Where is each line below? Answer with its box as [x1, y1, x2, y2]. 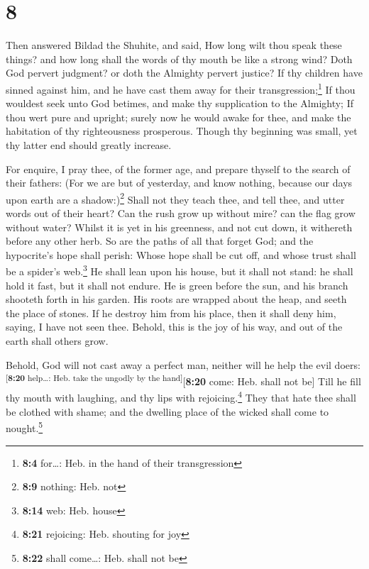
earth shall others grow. [6, 333, 109, 348]
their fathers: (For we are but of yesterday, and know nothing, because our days [6, 175, 353, 190]
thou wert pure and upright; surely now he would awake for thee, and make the [6, 109, 351, 124]
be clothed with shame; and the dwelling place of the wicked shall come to [6, 404, 329, 419]
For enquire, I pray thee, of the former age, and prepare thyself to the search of [6, 161, 351, 176]
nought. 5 [6, 419, 43, 435]
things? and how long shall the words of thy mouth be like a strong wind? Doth [6, 51, 353, 66]
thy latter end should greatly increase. [6, 137, 172, 152]
